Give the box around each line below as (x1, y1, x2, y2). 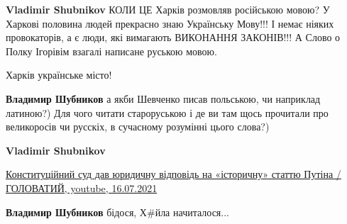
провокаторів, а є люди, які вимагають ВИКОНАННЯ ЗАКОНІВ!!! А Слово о (6, 30, 341, 45)
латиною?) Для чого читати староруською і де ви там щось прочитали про (6, 105, 329, 120)
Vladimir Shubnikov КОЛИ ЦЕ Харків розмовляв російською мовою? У (6, 2, 330, 16)
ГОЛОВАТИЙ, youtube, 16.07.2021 (6, 180, 158, 195)
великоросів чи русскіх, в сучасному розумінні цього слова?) (6, 119, 270, 134)
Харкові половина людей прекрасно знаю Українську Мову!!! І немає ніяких (6, 16, 334, 30)
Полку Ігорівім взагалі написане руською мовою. (6, 43, 217, 58)
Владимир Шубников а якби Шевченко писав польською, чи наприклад (6, 91, 321, 106)
